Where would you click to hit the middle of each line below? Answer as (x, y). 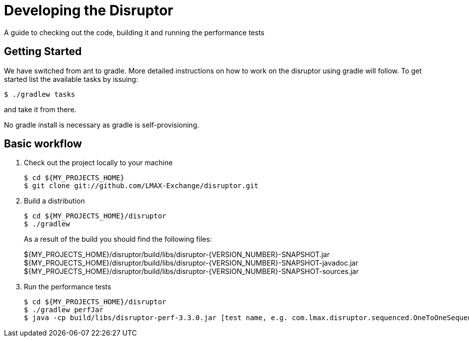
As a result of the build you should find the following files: (118, 239)
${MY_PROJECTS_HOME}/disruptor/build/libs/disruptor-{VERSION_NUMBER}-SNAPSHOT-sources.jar (191, 272)
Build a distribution (54, 201)
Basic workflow (43, 144)
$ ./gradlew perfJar (64, 310)
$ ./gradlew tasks (40, 94)
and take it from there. (40, 109)
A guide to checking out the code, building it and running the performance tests (134, 32)
